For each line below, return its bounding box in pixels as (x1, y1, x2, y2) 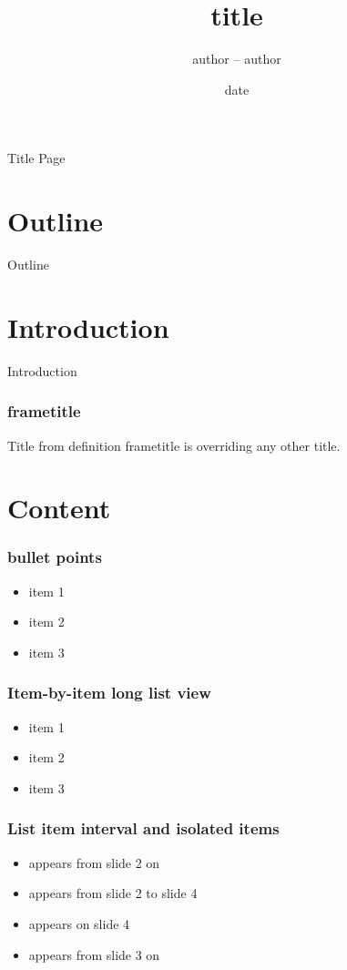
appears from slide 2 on (28, 853, 160, 872)
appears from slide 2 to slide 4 (28, 883, 198, 903)
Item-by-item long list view (7, 681, 211, 704)
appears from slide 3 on (28, 944, 160, 964)
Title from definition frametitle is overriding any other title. (7, 435, 341, 454)
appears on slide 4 (28, 914, 130, 933)
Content (7, 489, 111, 526)
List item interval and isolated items (7, 817, 280, 840)
